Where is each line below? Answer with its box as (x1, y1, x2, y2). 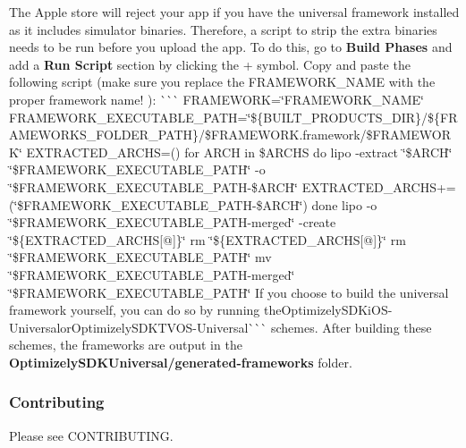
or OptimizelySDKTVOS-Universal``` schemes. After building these (60, 317, 432, 336)
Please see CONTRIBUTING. (9, 426, 174, 444)
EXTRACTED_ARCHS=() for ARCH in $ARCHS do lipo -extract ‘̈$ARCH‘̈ (26, 142, 453, 161)
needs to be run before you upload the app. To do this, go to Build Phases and (9, 38, 453, 56)
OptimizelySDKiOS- (281, 300, 393, 319)
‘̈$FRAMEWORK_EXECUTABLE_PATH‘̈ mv (9, 248, 272, 266)
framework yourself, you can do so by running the (9, 300, 282, 319)
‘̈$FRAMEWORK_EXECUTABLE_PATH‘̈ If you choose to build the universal (9, 283, 449, 301)
